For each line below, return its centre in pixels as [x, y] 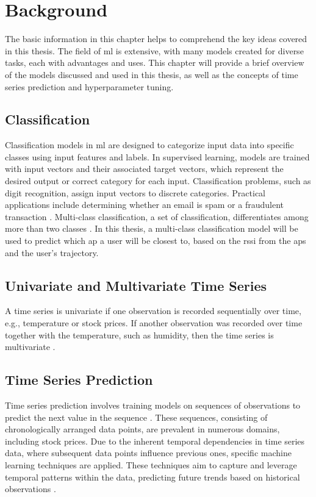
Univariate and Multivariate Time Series [136, 285]
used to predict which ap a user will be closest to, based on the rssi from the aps [156, 241]
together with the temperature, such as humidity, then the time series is [139, 334]
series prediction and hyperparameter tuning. [89, 86]
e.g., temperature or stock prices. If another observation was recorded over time [154, 323]
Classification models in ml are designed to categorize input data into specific [149, 145]
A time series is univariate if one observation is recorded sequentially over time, [153, 311]
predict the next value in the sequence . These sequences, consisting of [136, 417]
